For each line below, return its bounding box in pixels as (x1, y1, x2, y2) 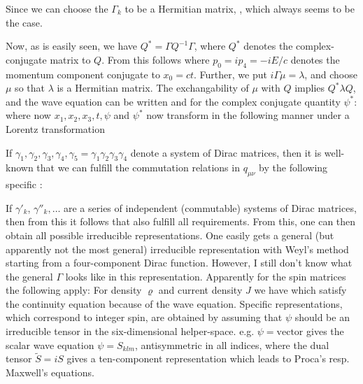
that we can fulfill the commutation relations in (36, 160, 240, 175)
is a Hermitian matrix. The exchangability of (57, 80, 249, 95)
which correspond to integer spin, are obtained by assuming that (6, 310, 283, 325)
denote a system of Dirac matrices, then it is (130, 145, 322, 159)
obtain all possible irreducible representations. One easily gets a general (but (6, 227, 334, 242)
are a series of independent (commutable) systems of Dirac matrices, (64, 200, 357, 215)
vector (276, 327, 304, 338)
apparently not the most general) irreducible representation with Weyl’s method (6, 241, 349, 256)
